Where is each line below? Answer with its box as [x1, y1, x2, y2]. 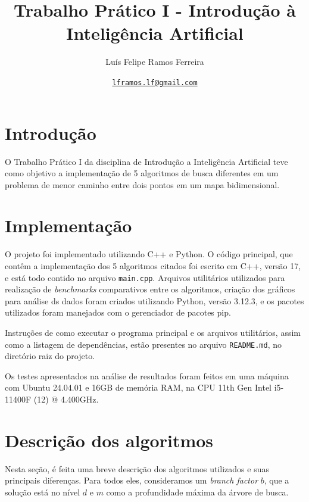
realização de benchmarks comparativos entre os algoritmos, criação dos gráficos [5, 283, 295, 295]
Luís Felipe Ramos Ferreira [105, 55, 204, 68]
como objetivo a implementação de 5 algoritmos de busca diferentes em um [5, 167, 279, 179]
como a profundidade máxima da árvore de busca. [106, 485, 289, 498]
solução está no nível [5, 485, 80, 498]
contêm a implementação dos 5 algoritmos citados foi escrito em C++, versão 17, [5, 260, 301, 272]
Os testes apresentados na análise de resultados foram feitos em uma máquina [5, 369, 289, 382]
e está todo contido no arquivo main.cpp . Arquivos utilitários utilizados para [5, 271, 285, 283]
